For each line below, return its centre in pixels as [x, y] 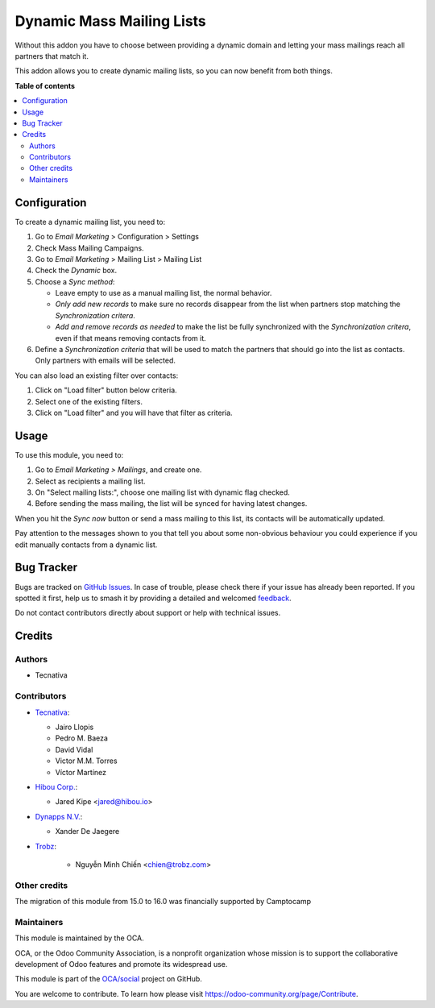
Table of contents [45, 85]
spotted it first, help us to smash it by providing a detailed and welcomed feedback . [153, 598]
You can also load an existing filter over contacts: [97, 375]
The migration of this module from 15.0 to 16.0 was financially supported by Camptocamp [163, 902]
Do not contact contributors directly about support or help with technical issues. [148, 613]
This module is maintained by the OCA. [79, 938]
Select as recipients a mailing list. [90, 481]
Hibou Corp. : [56, 786]
